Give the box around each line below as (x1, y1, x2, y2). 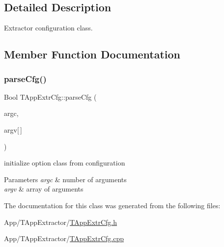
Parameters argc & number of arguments (4, 174, 127, 184)
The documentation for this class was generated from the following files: (4, 200, 221, 210)
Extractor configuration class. (4, 23, 93, 33)
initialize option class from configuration (4, 158, 125, 168)
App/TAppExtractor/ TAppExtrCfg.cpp (4, 233, 124, 244)
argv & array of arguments (4, 184, 84, 194)
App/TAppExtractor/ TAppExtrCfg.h (4, 217, 117, 227)
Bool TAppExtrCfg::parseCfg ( (4, 91, 97, 102)
